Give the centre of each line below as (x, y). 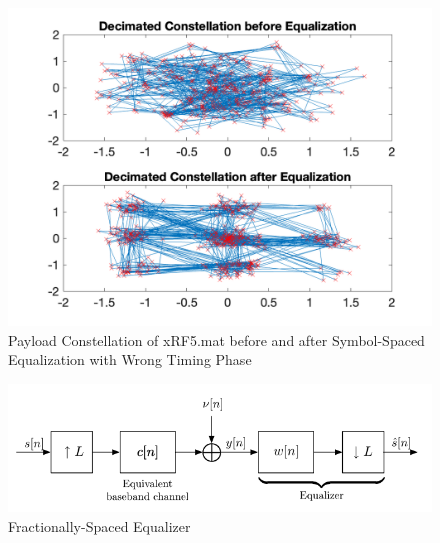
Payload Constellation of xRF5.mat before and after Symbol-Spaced (216, 339)
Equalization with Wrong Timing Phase (130, 359)
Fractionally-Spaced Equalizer (99, 525)
